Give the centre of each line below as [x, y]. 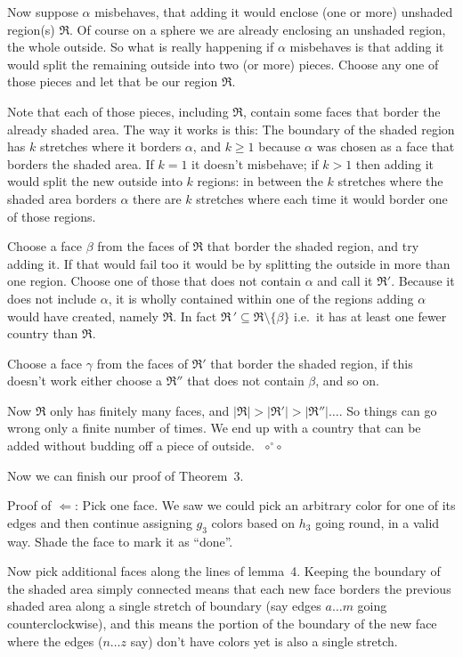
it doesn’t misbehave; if [255, 163]
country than [43, 333]
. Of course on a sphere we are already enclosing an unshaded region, [258, 29]
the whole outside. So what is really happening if [141, 47]
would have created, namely [83, 316]
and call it [345, 281]
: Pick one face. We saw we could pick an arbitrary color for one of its [265, 505]
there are [157, 198]
